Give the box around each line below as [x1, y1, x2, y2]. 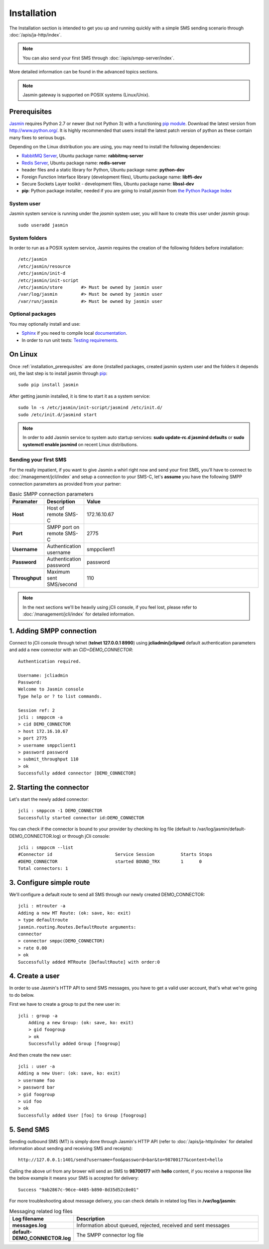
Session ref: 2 [18, 707, 55, 713]
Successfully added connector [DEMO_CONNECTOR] [18, 770, 136, 776]
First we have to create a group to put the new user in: [9, 1001, 121, 1007]
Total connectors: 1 [18, 866, 68, 871]
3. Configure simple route [9, 878, 91, 887]
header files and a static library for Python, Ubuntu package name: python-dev [21, 167, 185, 173]
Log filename [12, 1215, 44, 1222]
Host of [46, 505, 64, 512]
